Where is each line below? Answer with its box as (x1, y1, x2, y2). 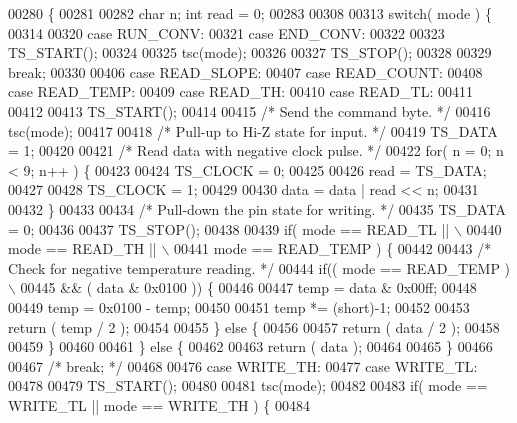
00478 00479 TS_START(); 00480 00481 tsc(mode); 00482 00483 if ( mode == (8, 375, 488, 396)
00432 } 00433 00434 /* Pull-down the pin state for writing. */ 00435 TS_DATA (8, 198, 506, 219)
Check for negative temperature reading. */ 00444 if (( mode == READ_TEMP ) (8, 257, 511, 278)
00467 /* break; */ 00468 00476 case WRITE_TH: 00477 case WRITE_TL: (8, 355, 478, 376)
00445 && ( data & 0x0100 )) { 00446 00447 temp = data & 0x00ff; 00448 (20, 277, 477, 298)
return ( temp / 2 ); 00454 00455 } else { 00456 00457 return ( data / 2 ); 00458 (8, 316, 500, 337)
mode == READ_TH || (8, 238, 157, 259)
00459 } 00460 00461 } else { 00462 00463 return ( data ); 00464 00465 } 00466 (8, 336, 493, 357)
